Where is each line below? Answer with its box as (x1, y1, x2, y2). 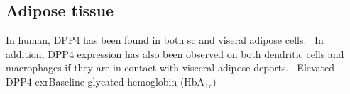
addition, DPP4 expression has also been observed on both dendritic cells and (6, 46, 344, 61)
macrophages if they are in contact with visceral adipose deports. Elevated (6, 60, 335, 75)
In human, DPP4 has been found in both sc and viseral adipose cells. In (6, 33, 324, 47)
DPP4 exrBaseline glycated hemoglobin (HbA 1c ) (6, 74, 217, 90)
